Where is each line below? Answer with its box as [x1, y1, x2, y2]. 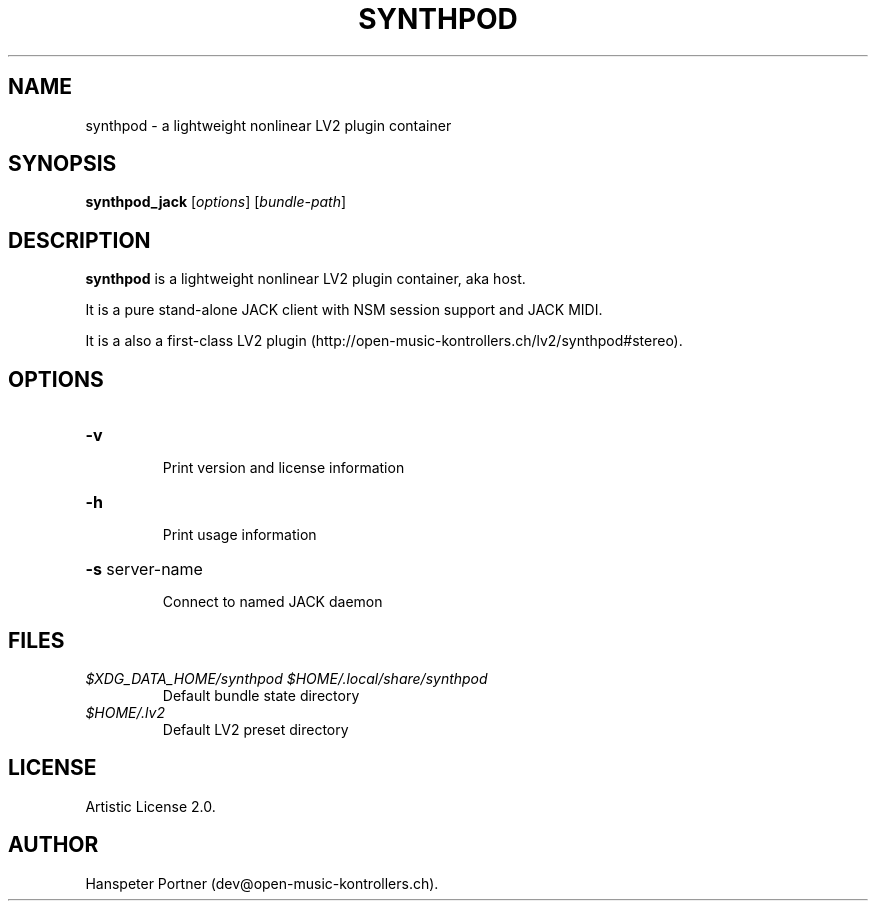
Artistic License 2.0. [85, 797, 216, 815]
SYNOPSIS [8, 151, 117, 177]
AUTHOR [8, 832, 99, 858]
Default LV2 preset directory [162, 720, 349, 738]
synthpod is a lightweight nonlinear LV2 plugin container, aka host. [85, 270, 526, 288]
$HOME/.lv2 [85, 703, 165, 721]
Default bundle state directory [162, 686, 360, 704]
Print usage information [162, 526, 317, 544]
